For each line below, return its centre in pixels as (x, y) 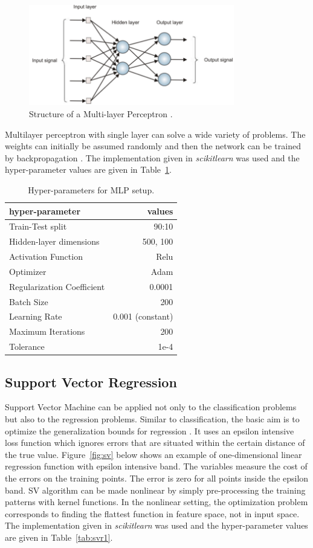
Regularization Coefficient (57, 286)
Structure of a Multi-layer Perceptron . (101, 113)
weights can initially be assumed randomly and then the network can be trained (153, 146)
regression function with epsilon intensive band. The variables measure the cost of (156, 466)
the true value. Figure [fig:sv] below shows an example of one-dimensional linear (153, 454)
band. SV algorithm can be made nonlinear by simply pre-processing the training (155, 490)
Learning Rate (36, 316)
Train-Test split (38, 226)
